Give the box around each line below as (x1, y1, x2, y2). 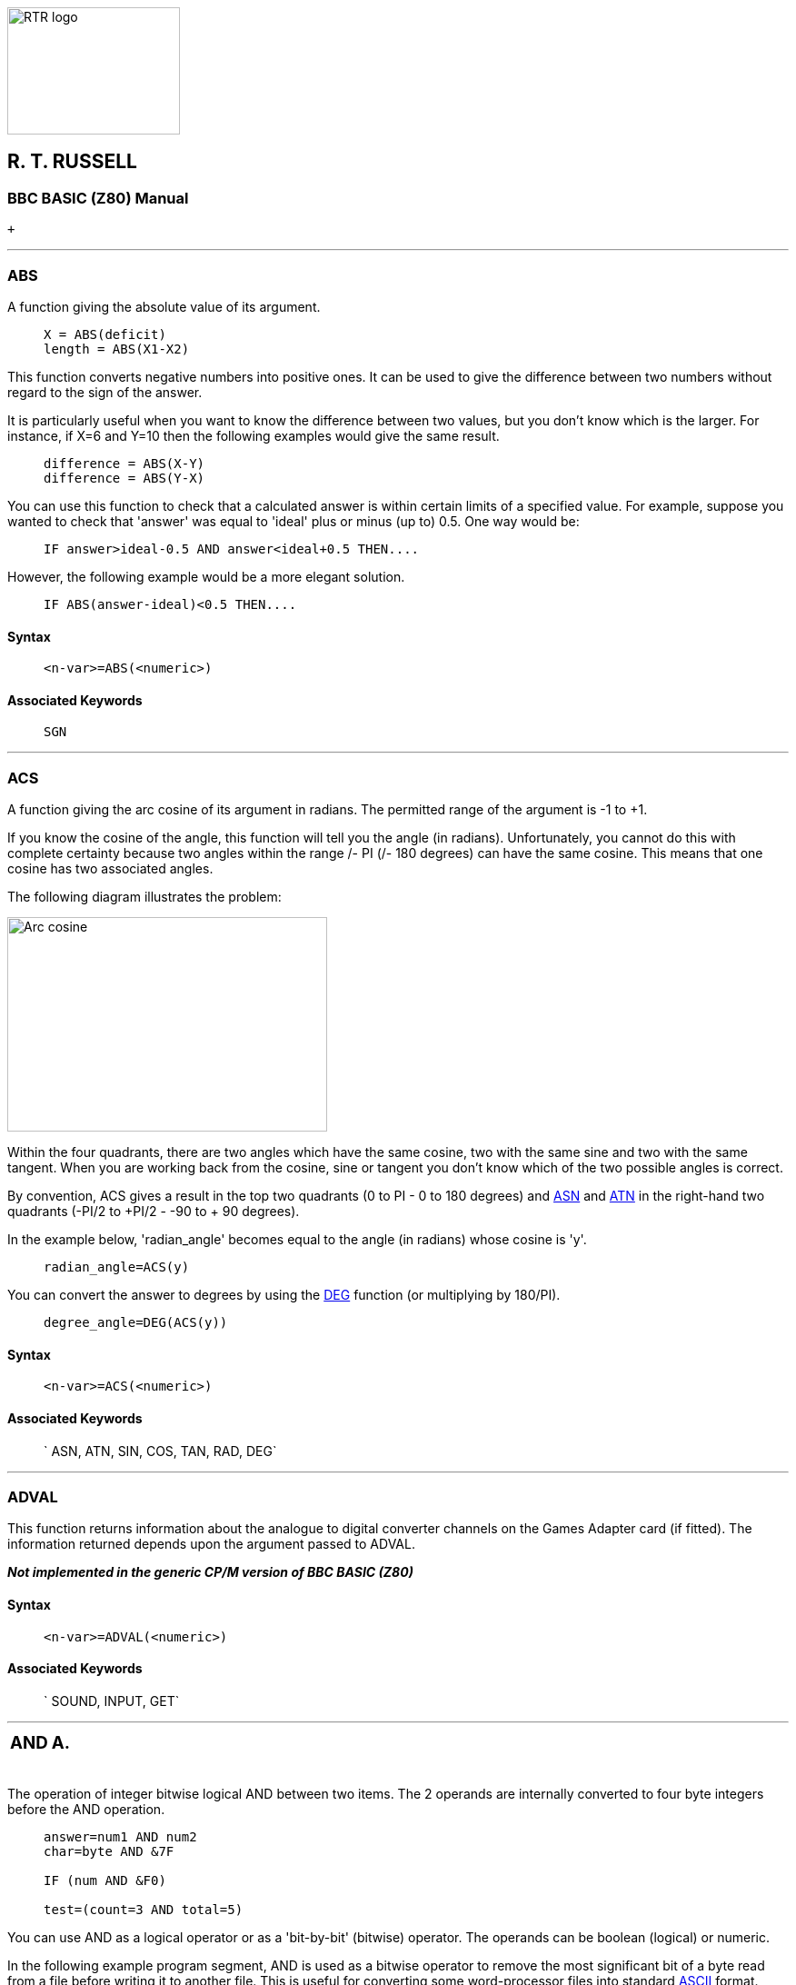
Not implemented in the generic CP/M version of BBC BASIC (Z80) (7, 1564, 413, 1581)
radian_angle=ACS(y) (44, 1260, 190, 1275)
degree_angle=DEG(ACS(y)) (44, 1315, 228, 1331)
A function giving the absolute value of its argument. (7, 298, 321, 314)
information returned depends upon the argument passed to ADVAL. (7, 1536, 415, 1552)
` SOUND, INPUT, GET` (44, 1692, 180, 1709)
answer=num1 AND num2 (44, 1829, 197, 1844)
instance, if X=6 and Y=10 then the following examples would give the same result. (7, 427, 500, 444)
